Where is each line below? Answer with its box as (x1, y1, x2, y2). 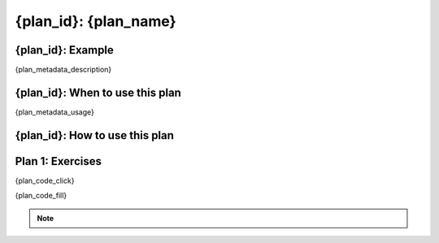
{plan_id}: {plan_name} (15, 12, 176, 30)
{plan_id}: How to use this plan (15, 128, 175, 142)
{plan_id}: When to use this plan (15, 85, 182, 99)
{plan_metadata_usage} (15, 106, 95, 117)
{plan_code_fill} (15, 191, 67, 201)
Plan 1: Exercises (15, 154, 102, 168)
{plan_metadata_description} (15, 65, 112, 75)
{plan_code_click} (15, 176, 75, 185)
